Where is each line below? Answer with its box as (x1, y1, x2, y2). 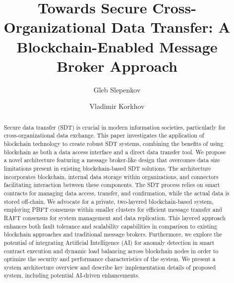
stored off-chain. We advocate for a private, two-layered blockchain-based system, (3, 197, 214, 205)
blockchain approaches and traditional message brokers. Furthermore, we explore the (3, 230, 222, 238)
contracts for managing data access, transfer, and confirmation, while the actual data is (3, 189, 230, 197)
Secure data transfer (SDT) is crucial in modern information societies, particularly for (3, 123, 226, 131)
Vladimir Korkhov (89, 101, 145, 111)
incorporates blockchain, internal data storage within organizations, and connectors (3, 172, 219, 181)
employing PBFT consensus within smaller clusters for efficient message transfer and (3, 205, 222, 214)
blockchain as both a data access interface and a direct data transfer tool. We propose (3, 147, 226, 156)
